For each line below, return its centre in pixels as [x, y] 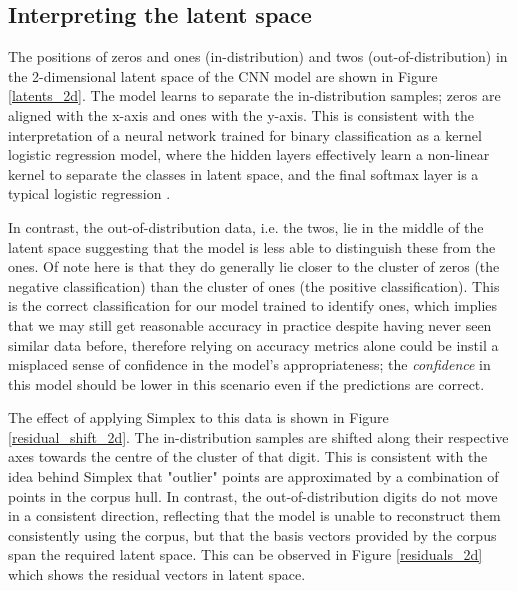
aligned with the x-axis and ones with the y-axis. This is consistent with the [241, 114]
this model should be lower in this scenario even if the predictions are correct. [246, 383]
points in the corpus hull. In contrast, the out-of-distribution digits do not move [253, 495]
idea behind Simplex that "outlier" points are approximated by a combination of [253, 476]
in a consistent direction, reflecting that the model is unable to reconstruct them [254, 515]
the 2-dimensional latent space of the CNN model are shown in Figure [223, 75]
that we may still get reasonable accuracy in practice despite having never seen [250, 324]
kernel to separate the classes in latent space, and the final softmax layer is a [243, 173]
